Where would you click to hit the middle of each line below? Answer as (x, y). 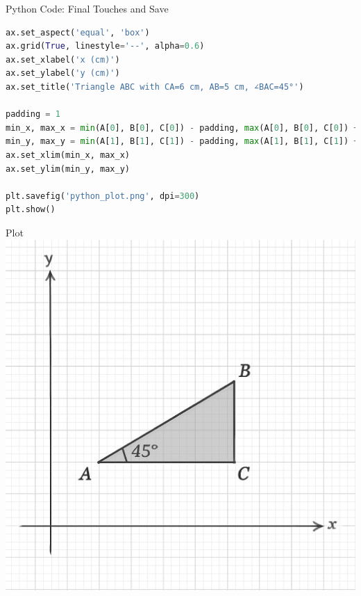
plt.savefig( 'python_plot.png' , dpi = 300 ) (103, 196)
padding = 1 (33, 114)
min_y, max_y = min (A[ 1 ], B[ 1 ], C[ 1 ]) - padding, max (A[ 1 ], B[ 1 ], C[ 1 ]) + (182, 142)
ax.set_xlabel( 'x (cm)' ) (63, 59)
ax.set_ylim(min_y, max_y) (68, 169)
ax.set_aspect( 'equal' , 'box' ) (78, 32)
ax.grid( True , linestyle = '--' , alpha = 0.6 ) (105, 46)
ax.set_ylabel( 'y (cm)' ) (63, 73)
